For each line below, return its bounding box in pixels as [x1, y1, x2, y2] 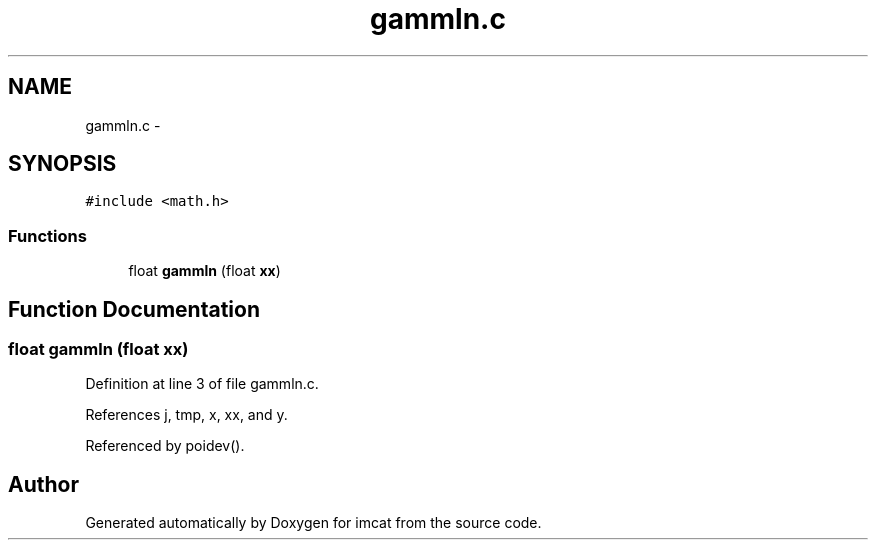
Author [8, 471, 79, 497]
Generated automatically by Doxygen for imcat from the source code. [85, 514, 542, 532]
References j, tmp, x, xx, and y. [85, 406, 288, 424]
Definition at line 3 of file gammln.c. [85, 375, 319, 393]
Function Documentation [8, 296, 260, 322]
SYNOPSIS [8, 151, 117, 177]
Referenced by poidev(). [85, 437, 245, 455]
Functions [8, 225, 87, 246]
